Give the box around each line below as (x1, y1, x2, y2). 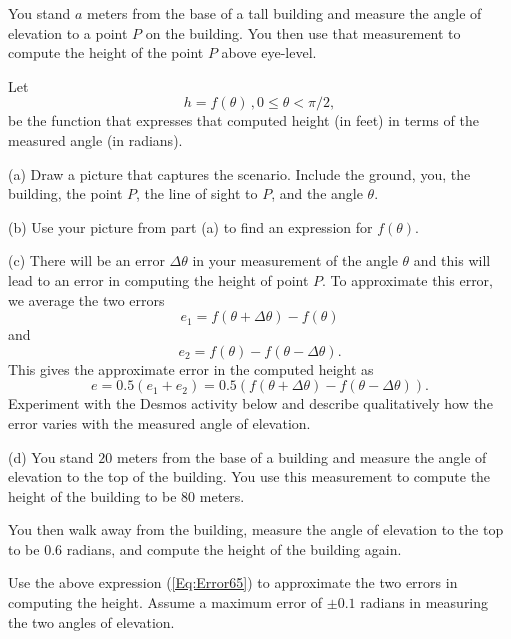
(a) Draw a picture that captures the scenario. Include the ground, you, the (8, 163, 471, 184)
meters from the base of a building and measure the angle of (116, 446, 487, 467)
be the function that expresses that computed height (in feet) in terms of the (8, 110, 479, 131)
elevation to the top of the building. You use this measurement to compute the (8, 466, 491, 487)
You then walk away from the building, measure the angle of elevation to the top (8, 519, 504, 540)
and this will (413, 250, 491, 271)
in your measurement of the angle (192, 250, 398, 271)
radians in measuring (360, 592, 489, 613)
